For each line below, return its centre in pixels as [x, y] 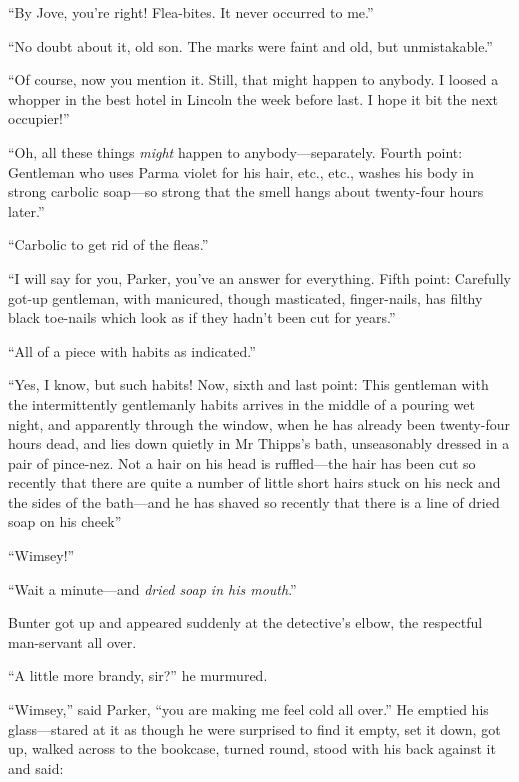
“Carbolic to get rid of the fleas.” [108, 244]
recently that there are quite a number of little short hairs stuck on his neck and [254, 482]
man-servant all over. [72, 641]
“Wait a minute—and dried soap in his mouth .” [152, 588]
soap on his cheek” [65, 521]
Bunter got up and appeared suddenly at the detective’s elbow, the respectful [245, 622]
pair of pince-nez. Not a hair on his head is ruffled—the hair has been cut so [242, 462]
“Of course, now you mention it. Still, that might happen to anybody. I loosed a [253, 79]
